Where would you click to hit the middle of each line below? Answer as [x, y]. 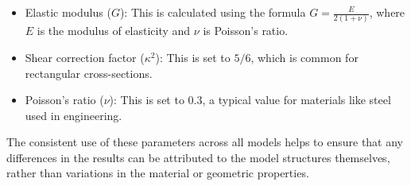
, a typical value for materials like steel [297, 100]
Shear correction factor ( [85, 57]
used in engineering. [74, 115]
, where [387, 12]
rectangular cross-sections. [89, 73]
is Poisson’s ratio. [246, 31]
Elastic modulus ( [68, 12]
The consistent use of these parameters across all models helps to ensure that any [205, 142]
